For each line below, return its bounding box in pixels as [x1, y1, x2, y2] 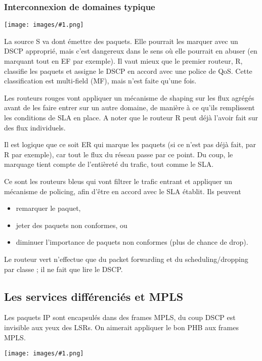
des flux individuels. [4, 122, 66, 132]
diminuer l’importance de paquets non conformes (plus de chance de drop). [16, 237, 248, 247]
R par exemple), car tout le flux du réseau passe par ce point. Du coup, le [4, 149, 233, 159]
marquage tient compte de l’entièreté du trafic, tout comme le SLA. [4, 159, 214, 169]
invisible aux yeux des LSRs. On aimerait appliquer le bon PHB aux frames [4, 322, 239, 332]
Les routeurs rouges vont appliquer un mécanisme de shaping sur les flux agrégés [4, 92, 254, 103]
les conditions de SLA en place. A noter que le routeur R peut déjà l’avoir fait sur [4, 112, 258, 123]
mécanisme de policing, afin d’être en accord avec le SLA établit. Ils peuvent [4, 186, 241, 196]
